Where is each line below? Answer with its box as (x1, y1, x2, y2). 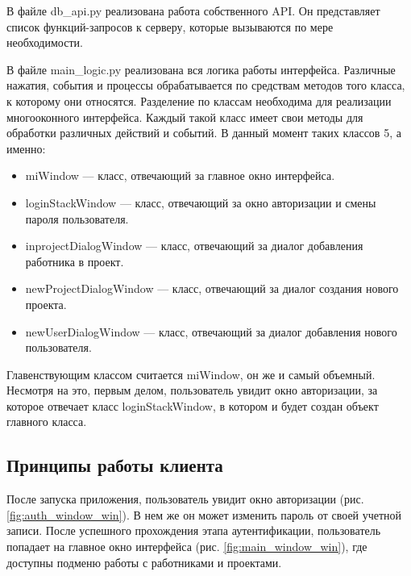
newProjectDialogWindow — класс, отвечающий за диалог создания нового (25, 280, 399, 297)
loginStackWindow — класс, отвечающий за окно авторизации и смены (25, 194, 376, 211)
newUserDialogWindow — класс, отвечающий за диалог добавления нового (25, 323, 397, 340)
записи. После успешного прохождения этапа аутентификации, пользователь (6, 522, 381, 539)
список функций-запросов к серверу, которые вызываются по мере (6, 18, 334, 35)
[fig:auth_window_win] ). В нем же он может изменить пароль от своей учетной (6, 506, 402, 523)
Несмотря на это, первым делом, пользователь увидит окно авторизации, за (6, 382, 378, 399)
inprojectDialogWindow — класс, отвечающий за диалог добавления (25, 237, 363, 254)
